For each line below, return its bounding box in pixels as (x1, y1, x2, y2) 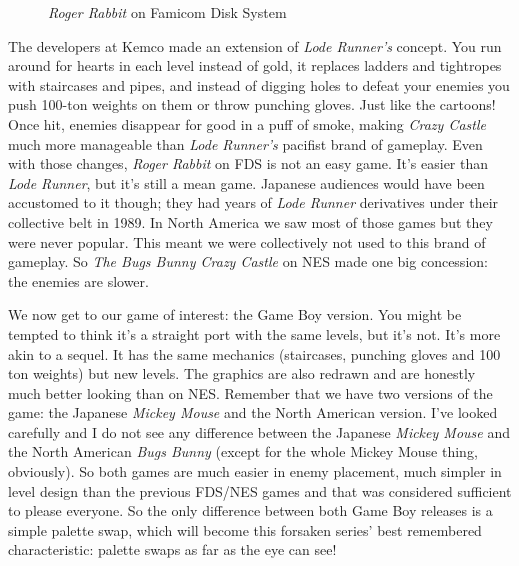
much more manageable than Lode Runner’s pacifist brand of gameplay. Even (8, 133, 483, 154)
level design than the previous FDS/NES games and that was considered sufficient (8, 480, 512, 501)
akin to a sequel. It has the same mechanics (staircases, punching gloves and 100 (8, 343, 501, 364)
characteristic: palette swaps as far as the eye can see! (8, 539, 337, 560)
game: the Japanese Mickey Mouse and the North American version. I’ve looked (8, 402, 498, 423)
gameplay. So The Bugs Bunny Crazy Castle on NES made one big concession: (8, 251, 488, 272)
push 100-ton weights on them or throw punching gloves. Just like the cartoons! (8, 94, 496, 115)
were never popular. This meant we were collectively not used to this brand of (8, 231, 486, 252)
